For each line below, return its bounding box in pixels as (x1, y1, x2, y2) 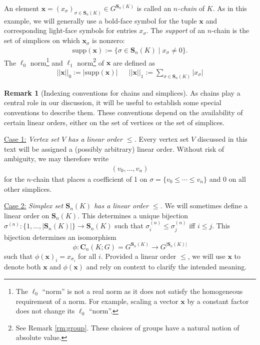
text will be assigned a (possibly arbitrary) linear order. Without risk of (4, 143, 224, 154)
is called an (136, 3, 171, 13)
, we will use (187, 250, 225, 261)
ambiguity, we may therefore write (4, 153, 109, 164)
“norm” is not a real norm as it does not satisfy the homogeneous (42, 286, 243, 296)
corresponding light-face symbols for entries (4, 25, 137, 36)
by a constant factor (187, 295, 249, 306)
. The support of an (146, 25, 205, 36)
